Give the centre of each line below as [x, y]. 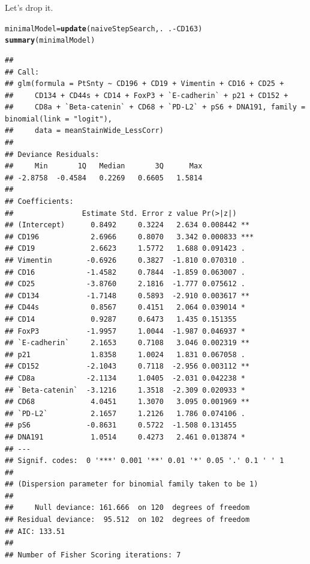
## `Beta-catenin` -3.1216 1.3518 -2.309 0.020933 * [125, 390]
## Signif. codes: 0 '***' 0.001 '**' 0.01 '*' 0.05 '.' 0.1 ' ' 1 [145, 461]
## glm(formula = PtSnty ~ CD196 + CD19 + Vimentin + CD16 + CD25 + [145, 84]
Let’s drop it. [29, 7]
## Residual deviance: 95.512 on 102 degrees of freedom [127, 520]
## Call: [22, 72]
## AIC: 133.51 [35, 531]
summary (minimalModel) [50, 41]
